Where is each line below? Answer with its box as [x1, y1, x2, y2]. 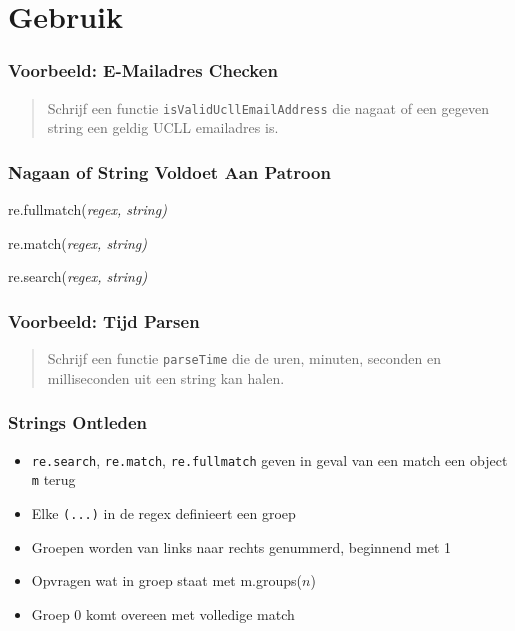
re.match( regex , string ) [8, 232, 147, 253]
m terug [31, 469, 76, 490]
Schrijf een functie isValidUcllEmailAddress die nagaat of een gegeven [47, 97, 489, 118]
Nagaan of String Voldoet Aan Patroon [8, 159, 331, 184]
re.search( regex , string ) [8, 266, 148, 287]
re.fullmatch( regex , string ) [8, 199, 167, 220]
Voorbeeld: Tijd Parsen [8, 308, 200, 333]
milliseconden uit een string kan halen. [47, 367, 285, 388]
